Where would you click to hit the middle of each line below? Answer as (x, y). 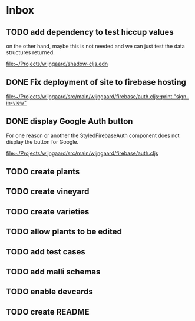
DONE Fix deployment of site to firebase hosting (96, 82)
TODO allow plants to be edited (64, 232)
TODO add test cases (46, 252)
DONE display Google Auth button (70, 121)
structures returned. (30, 52)
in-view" (16, 102)
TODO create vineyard (48, 192)
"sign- (181, 96)
